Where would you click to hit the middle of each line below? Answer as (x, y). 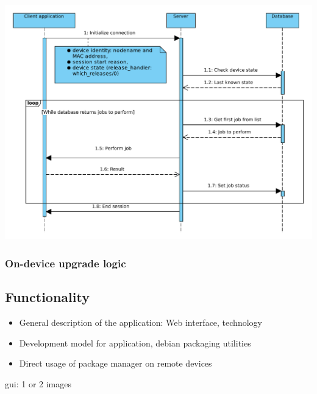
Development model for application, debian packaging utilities (135, 343)
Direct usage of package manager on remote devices (116, 363)
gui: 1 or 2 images (38, 383)
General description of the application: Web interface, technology (141, 322)
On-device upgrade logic (66, 263)
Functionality (47, 297)
